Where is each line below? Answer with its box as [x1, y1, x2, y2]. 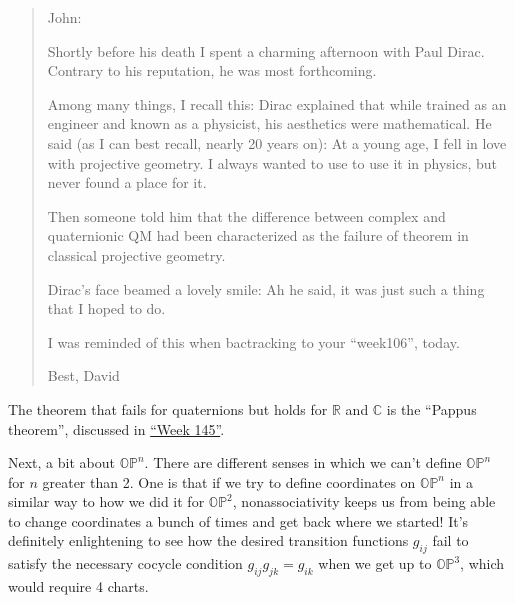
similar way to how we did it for [8, 491, 205, 512]
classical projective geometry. [47, 244, 226, 265]
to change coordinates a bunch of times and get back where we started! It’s [8, 510, 469, 531]
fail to [432, 530, 469, 551]
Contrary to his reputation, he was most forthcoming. [47, 60, 377, 81]
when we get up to [318, 553, 432, 574]
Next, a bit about [8, 452, 115, 473]
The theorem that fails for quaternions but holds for [8, 398, 328, 419]
